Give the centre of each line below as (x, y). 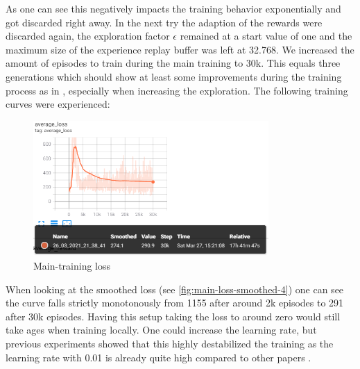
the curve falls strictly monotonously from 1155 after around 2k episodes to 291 (175, 303)
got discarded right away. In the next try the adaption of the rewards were (164, 22)
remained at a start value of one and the (266, 36)
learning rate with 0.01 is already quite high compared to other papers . (158, 357)
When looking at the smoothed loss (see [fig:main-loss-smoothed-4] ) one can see (175, 289)
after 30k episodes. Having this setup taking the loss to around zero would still (173, 316)
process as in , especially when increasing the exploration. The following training (177, 90)
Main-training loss (72, 266)
